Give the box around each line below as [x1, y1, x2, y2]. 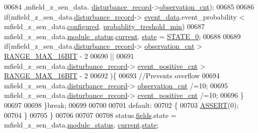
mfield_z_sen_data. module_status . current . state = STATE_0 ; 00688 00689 [4, 31, 241, 41]
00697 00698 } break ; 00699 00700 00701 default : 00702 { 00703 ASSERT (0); [4, 99, 239, 110]
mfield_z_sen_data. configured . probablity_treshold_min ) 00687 [4, 21, 205, 32]
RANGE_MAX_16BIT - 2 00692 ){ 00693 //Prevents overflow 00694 [4, 70, 220, 81]
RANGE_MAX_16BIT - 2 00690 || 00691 [4, 50, 134, 61]
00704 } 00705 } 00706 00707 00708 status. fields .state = [4, 109, 177, 120]
